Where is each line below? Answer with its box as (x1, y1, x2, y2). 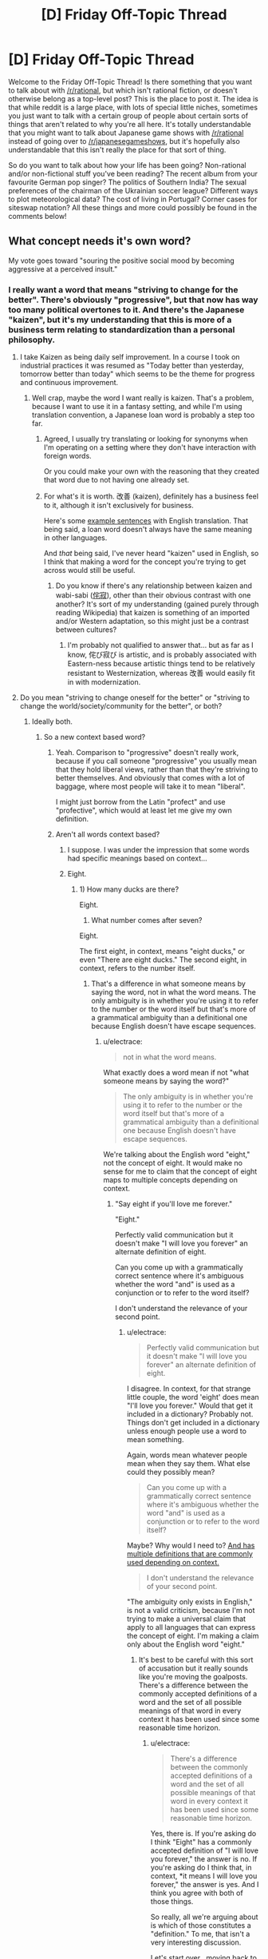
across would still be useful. (43, 566, 136, 575)
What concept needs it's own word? (8, 234, 191, 248)
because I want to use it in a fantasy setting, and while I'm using (31, 402, 242, 411)
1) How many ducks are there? (79, 884, 179, 894)
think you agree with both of (150, 1888, 243, 1898)
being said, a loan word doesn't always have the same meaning (43, 525, 253, 534)
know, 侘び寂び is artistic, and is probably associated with (67, 650, 257, 660)
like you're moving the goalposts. (138, 1672, 248, 1682)
